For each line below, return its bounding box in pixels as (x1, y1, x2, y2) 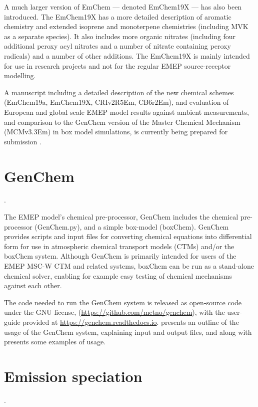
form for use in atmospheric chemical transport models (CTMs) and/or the (4, 241, 234, 251)
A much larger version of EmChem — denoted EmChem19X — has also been (4, 2, 242, 12)
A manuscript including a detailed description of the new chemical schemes (4, 87, 234, 97)
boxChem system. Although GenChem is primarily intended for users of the (4, 251, 236, 261)
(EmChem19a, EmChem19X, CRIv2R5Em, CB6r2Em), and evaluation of (4, 97, 229, 107)
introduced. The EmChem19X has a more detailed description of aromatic (4, 11, 231, 22)
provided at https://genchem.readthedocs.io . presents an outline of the (22, 316, 239, 327)
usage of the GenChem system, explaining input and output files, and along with (4, 326, 252, 337)
